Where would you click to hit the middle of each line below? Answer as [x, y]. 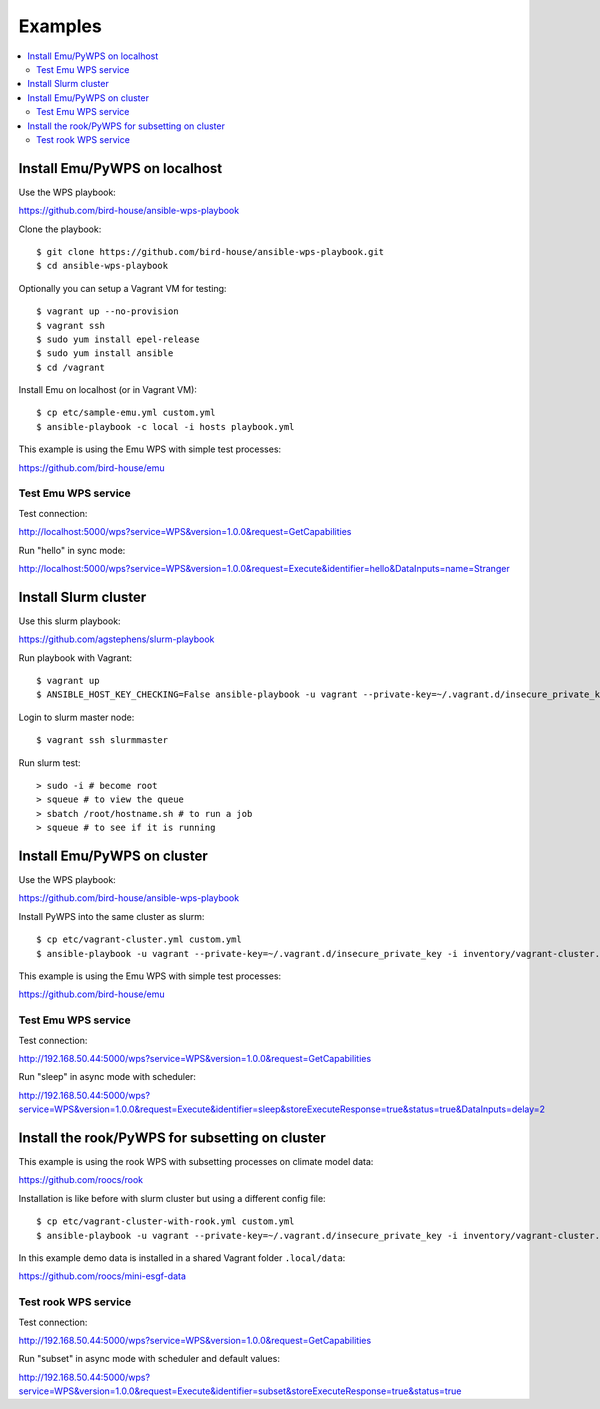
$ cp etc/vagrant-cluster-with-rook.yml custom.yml [165, 1221]
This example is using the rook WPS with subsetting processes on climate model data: [196, 1162]
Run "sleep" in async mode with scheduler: [107, 1077]
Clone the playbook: [60, 229]
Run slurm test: [49, 762]
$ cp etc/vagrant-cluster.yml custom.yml [139, 939]
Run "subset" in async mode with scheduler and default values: [149, 1359]
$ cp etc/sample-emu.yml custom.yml [126, 413]
